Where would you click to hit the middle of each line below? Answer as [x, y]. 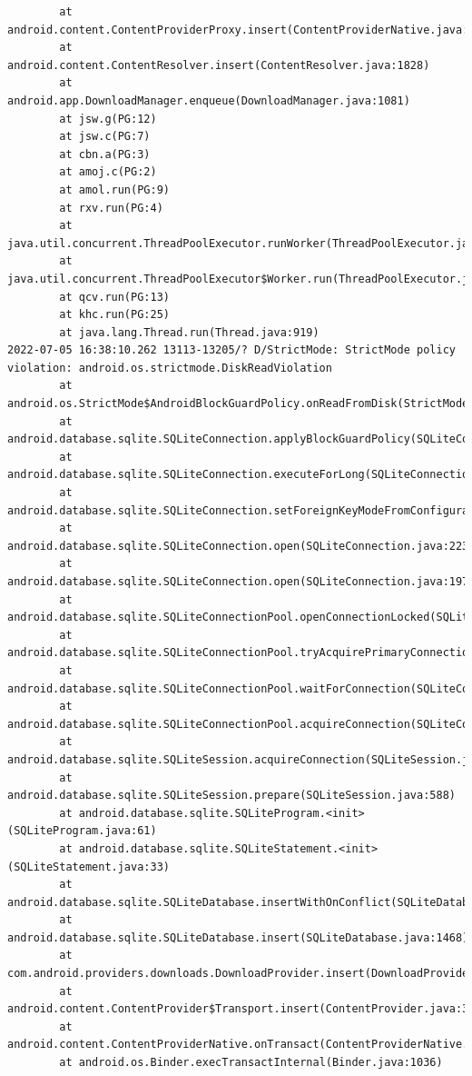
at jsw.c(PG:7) [105, 137]
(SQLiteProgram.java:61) [82, 831]
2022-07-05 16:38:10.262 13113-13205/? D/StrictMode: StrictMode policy [231, 350]
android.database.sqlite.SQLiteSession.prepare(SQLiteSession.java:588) [231, 796]
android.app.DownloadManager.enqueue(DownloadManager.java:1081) [209, 100]
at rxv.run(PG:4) [111, 208]
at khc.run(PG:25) [114, 315]
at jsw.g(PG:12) [108, 119]
